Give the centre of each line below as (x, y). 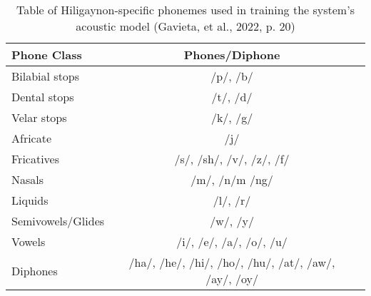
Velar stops (39, 117)
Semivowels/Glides (58, 221)
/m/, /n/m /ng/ (232, 179)
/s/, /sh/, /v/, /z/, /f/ (232, 159)
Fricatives (36, 159)
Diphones (35, 270)
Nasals (28, 179)
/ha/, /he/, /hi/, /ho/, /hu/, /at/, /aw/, (232, 262)
